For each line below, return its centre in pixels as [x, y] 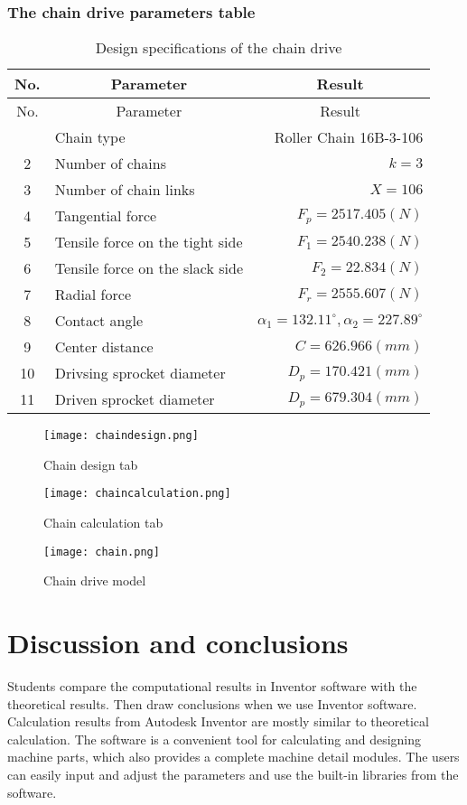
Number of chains [110, 164]
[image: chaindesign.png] [121, 436]
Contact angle [99, 321]
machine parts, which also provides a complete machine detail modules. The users [233, 757]
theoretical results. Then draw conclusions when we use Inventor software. [212, 703]
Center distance [104, 347]
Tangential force [106, 216]
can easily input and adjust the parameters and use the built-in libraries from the [233, 775]
